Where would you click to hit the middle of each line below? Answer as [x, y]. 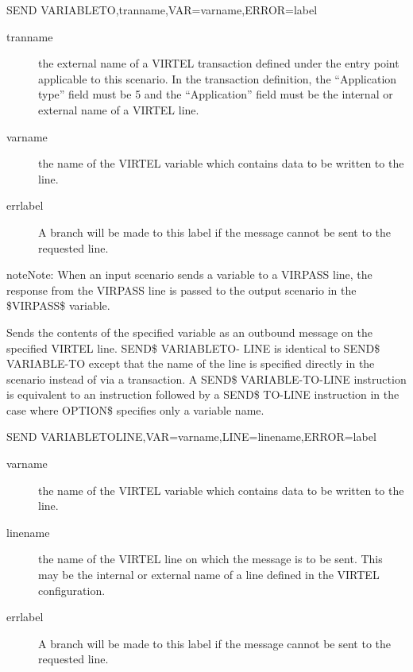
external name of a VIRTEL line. [119, 109]
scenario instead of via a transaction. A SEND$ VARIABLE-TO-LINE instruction [206, 378]
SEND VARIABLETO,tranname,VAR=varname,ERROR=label [162, 10]
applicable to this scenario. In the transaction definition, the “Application [218, 78]
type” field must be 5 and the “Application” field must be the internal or [216, 94]
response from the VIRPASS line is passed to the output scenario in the [181, 290]
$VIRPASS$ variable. [58, 305]
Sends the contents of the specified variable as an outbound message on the [189, 332]
